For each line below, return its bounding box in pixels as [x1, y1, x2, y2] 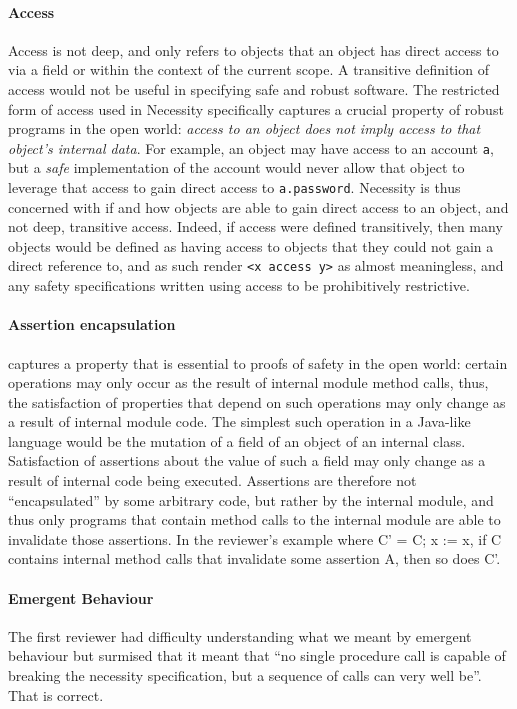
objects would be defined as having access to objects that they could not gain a [8, 235, 494, 256]
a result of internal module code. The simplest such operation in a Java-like [8, 411, 471, 432]
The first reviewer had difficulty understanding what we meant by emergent [8, 625, 472, 646]
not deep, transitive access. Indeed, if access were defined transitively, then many [8, 216, 503, 237]
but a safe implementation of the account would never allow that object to [8, 157, 465, 178]
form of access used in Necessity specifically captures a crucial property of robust [8, 98, 504, 119]
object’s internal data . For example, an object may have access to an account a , [8, 137, 494, 158]
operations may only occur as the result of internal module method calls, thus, [8, 372, 489, 393]
